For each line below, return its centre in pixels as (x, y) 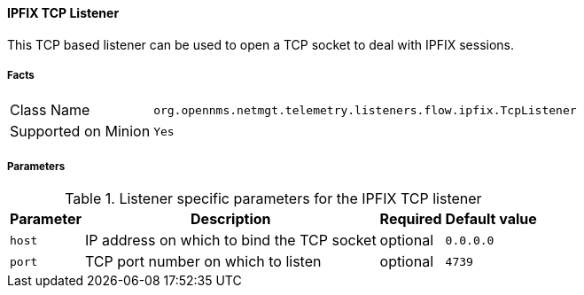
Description (231, 219)
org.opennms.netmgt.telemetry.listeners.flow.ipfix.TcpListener (365, 110)
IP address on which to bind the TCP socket (230, 241)
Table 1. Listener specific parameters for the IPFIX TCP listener (273, 199)
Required (411, 219)
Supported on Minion (80, 132)
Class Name (50, 110)
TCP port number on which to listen (203, 262)
